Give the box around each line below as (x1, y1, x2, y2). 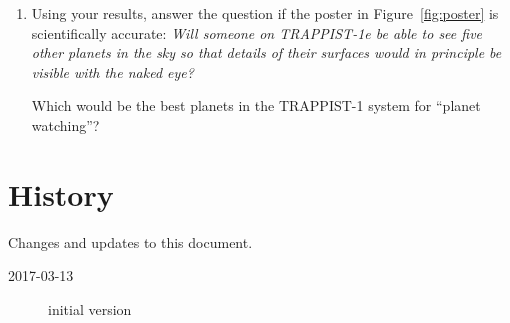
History (8, 173, 114, 214)
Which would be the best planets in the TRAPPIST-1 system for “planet (31, 95, 481, 116)
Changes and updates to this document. (8, 231, 253, 252)
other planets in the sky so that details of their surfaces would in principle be (31, 42, 502, 63)
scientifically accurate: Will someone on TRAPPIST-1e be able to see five (31, 22, 483, 43)
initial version (48, 298, 132, 319)
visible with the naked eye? (31, 61, 194, 82)
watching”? (31, 114, 100, 135)
